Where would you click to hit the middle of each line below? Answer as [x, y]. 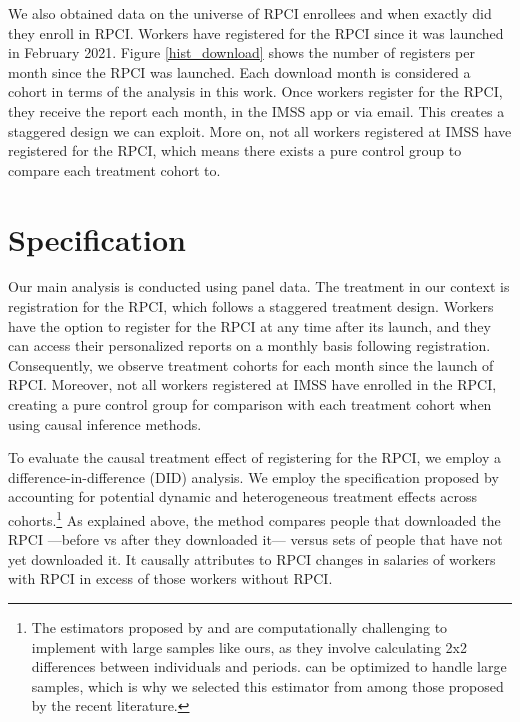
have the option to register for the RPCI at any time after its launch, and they [249, 325]
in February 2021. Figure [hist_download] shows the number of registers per [241, 52]
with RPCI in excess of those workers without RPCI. [170, 578]
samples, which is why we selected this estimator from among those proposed [267, 685]
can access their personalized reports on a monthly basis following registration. [249, 345]
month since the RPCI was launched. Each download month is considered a [239, 71]
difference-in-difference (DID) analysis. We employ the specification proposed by [253, 476]
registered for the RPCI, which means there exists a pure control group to [235, 150]
